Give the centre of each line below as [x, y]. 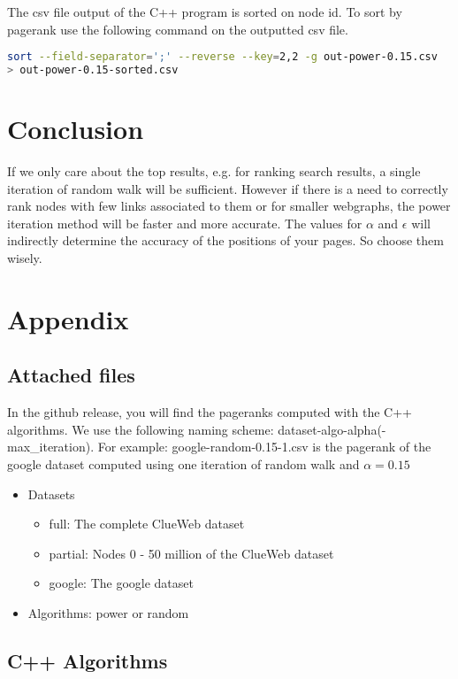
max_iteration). [51, 447]
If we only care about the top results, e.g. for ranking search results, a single [214, 171]
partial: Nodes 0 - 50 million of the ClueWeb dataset [191, 553]
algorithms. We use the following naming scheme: [141, 429]
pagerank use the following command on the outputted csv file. [178, 29]
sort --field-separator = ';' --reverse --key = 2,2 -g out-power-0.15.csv [222, 57]
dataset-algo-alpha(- [332, 429]
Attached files [71, 375]
